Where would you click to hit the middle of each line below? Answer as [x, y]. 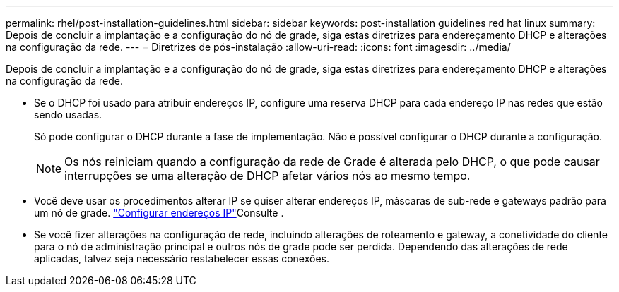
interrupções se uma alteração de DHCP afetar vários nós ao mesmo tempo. [267, 176]
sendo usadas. [68, 115]
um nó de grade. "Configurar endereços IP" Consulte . [159, 213]
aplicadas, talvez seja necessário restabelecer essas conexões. [182, 258]
